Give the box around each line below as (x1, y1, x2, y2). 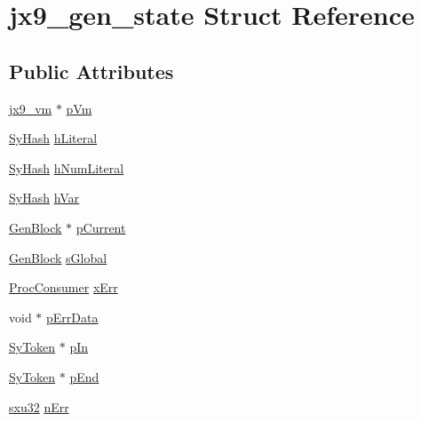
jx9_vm (9, 99, 52, 117)
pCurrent (75, 218, 126, 236)
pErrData (46, 307, 99, 326)
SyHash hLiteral (9, 129, 98, 147)
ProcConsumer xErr (9, 278, 118, 297)
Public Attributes (9, 57, 174, 84)
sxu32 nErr (9, 397, 69, 416)
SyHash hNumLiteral (9, 158, 124, 177)
